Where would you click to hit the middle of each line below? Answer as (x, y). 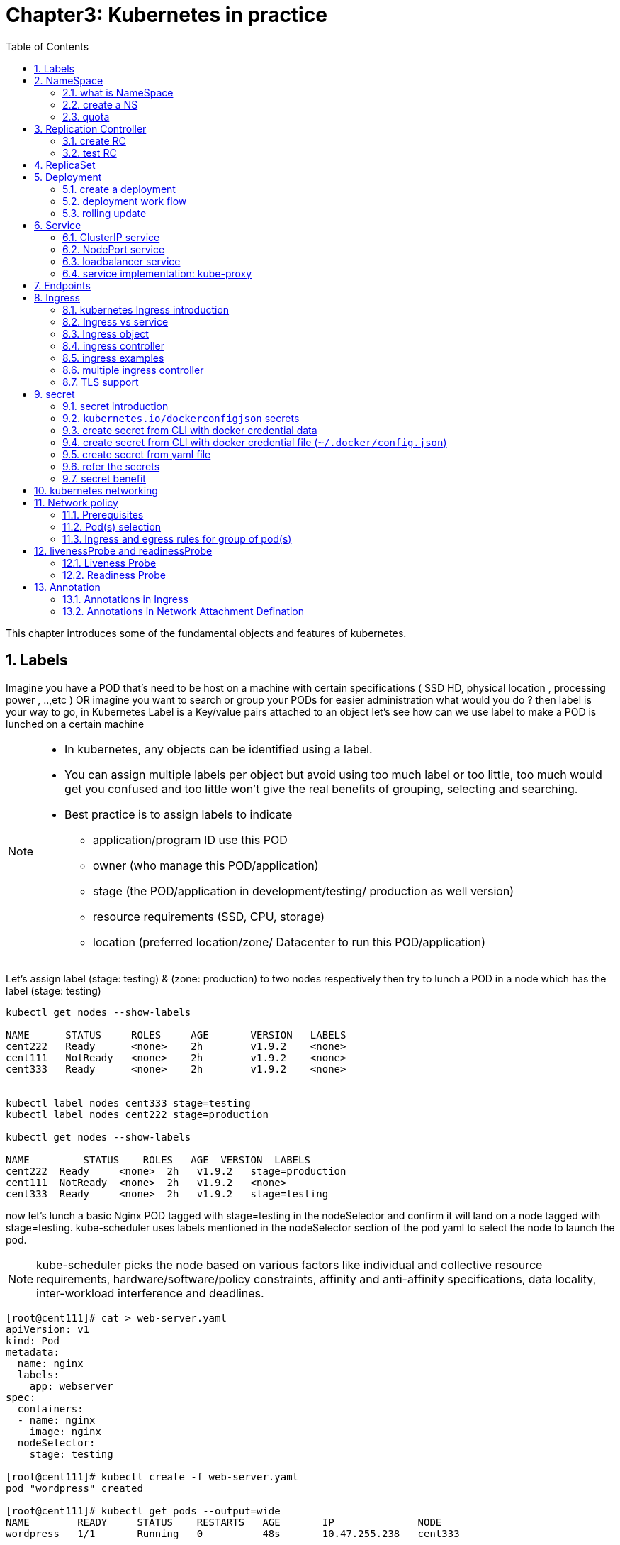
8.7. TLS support (101, 382)
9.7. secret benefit (104, 478)
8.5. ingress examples (113, 358)
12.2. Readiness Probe (114, 575)
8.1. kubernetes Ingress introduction (146, 309)
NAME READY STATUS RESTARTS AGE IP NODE (224, 1522)
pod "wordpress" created (74, 1488)
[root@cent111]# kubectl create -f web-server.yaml (152, 1477)
